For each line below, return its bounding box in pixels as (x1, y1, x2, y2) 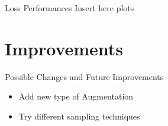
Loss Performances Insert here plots (5, 2, 134, 14)
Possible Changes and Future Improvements (5, 70, 164, 82)
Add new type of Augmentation (18, 90, 134, 102)
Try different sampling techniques (18, 110, 140, 122)
